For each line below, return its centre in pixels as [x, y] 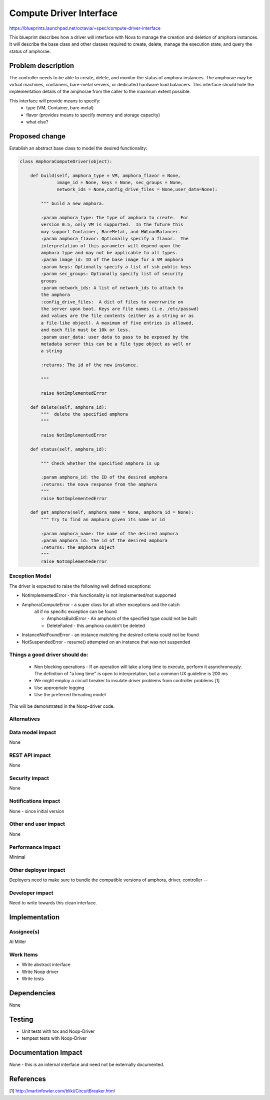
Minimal [17, 857]
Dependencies [32, 993]
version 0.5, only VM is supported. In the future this [112, 225]
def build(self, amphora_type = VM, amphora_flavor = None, [105, 175]
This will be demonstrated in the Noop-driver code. [62, 706]
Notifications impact [34, 801]
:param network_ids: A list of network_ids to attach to [112, 288]
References [27, 1079]
